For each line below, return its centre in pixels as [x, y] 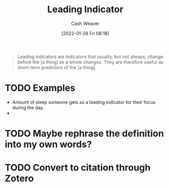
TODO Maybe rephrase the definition [84, 134]
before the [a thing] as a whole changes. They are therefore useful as [90, 62]
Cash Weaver [85, 23]
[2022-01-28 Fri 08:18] [85, 33]
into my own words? [49, 144]
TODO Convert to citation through [78, 168]
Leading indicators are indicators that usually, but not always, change [90, 57]
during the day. [28, 108]
